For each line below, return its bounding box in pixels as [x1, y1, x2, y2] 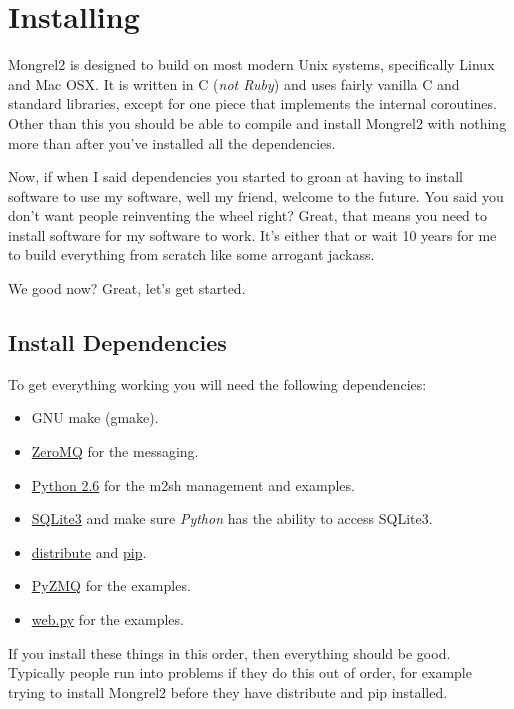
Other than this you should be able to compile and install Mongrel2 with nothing [8, 112, 507, 133]
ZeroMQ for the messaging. [31, 441, 199, 462]
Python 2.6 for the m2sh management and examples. [31, 474, 355, 495]
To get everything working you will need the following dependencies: [8, 373, 427, 394]
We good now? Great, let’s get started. [8, 278, 246, 299]
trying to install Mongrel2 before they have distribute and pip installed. [8, 681, 448, 702]
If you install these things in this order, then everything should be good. [8, 642, 451, 663]
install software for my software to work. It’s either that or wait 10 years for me [8, 224, 497, 245]
